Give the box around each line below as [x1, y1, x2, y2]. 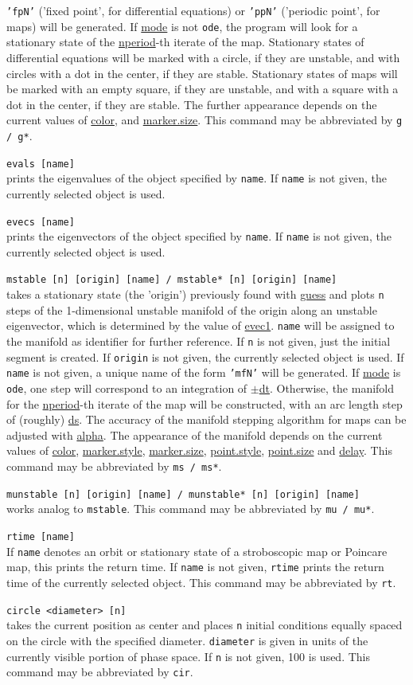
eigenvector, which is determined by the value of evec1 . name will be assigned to [6, 317, 395, 334]
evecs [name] [6, 216, 75, 228]
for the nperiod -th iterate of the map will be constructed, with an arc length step [6, 395, 403, 412]
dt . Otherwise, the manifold [259, 379, 395, 396]
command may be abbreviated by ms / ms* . [6, 457, 222, 474]
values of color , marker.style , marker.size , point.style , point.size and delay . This [6, 442, 392, 459]
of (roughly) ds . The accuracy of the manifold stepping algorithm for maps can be [6, 411, 407, 428]
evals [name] [6, 158, 75, 170]
